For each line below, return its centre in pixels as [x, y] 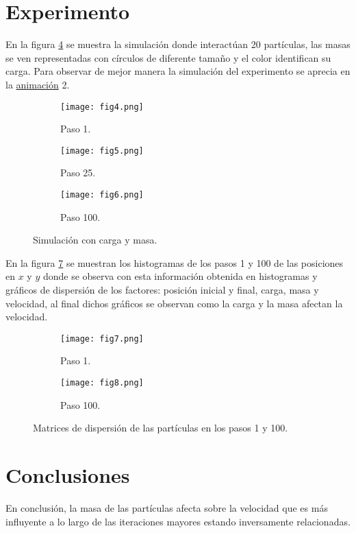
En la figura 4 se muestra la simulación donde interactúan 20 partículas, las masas [178, 44]
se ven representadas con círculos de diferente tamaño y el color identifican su [168, 57]
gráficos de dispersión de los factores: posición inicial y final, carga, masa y [162, 290]
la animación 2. [38, 84]
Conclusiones [68, 475]
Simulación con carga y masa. [95, 240]
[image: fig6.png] [102, 195]
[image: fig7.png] [102, 339]
